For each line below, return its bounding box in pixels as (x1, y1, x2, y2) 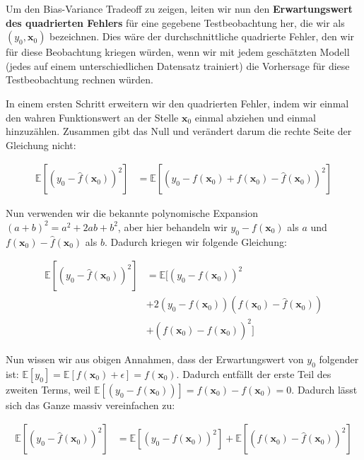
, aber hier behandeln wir (117, 219, 228, 234)
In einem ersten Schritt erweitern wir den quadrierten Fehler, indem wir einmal (6, 95, 349, 110)
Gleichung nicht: (6, 137, 76, 152)
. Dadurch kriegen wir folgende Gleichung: (104, 234, 287, 249)
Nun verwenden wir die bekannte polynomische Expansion (6, 206, 259, 220)
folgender (319, 351, 359, 366)
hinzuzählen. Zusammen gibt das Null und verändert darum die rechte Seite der (6, 124, 352, 138)
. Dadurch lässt (291, 382, 358, 396)
